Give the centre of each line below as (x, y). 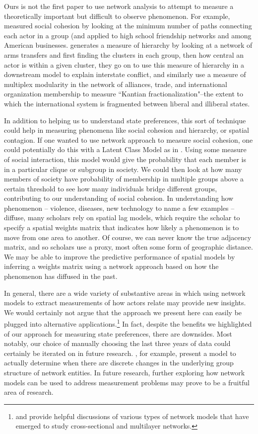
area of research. (29, 392)
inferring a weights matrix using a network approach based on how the (111, 266)
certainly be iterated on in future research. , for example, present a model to (120, 353)
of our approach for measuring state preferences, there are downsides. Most (118, 333)
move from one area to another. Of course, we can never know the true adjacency (128, 237)
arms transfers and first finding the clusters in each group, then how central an (124, 54)
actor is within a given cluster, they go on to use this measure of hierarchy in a (124, 64)
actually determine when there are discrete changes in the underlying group (119, 363)
